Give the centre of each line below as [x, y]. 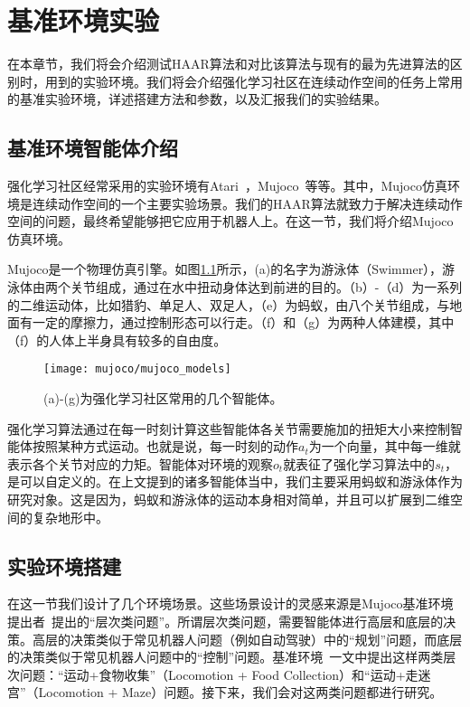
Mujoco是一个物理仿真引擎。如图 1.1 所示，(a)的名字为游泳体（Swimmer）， [225, 269]
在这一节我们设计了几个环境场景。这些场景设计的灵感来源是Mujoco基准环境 [230, 603]
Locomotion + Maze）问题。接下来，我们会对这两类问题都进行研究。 [240, 692]
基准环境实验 [84, 20]
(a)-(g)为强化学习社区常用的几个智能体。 [163, 398]
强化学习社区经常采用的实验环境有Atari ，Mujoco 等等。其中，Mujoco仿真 [227, 186]
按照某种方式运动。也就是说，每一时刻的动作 [165, 446]
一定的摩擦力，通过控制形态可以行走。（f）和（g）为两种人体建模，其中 [243, 322]
